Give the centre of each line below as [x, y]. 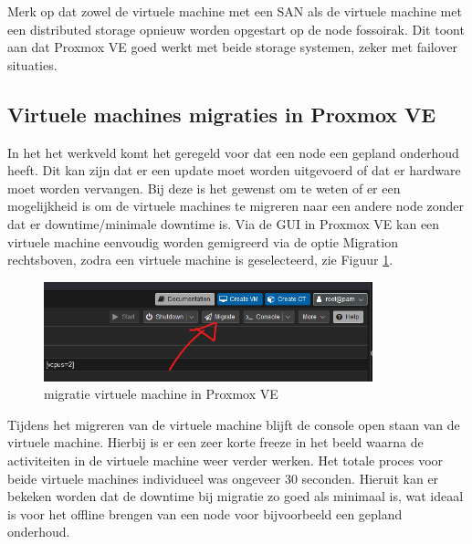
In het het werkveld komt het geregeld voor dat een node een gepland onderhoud [233, 152]
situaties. [32, 64]
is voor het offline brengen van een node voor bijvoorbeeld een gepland [205, 513]
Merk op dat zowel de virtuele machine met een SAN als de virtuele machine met [235, 11]
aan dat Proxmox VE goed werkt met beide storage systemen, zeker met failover [233, 47]
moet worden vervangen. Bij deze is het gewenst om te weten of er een [204, 188]
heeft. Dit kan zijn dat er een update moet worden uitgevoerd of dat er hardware [234, 170]
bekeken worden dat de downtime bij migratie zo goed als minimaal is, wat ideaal [236, 496]
